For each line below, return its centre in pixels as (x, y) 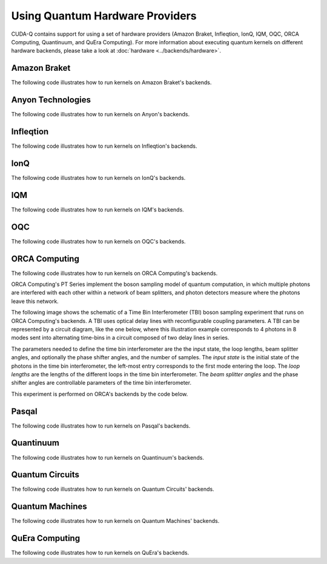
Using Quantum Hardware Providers (104, 16)
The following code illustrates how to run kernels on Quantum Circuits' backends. (113, 489)
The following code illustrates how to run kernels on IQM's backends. (97, 210)
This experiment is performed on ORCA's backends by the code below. (100, 394)
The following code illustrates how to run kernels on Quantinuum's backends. (107, 457)
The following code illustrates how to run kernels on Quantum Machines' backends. (115, 521)
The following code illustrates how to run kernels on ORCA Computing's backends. (114, 273)
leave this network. (35, 301)
